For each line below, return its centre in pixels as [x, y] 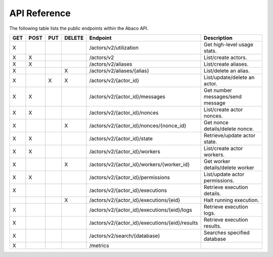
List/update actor [224, 174]
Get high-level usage [229, 44]
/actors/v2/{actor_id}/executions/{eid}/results [144, 223]
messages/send [223, 96]
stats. [210, 50]
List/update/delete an [229, 77]
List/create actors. [225, 57]
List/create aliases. [226, 64]
